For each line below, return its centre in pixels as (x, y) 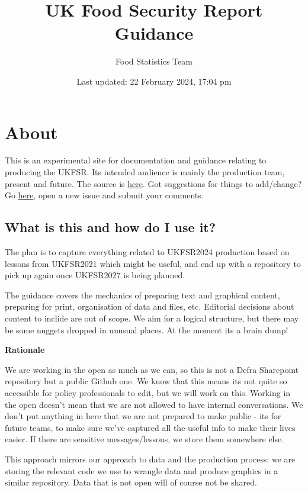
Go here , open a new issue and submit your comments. (104, 195)
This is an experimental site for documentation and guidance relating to (136, 160)
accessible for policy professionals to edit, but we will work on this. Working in (148, 392)
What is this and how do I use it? (110, 227)
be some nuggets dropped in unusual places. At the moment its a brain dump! (147, 329)
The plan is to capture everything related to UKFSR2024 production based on (147, 252)
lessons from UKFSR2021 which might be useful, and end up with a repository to (153, 263)
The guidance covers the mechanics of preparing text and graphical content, (142, 295)
